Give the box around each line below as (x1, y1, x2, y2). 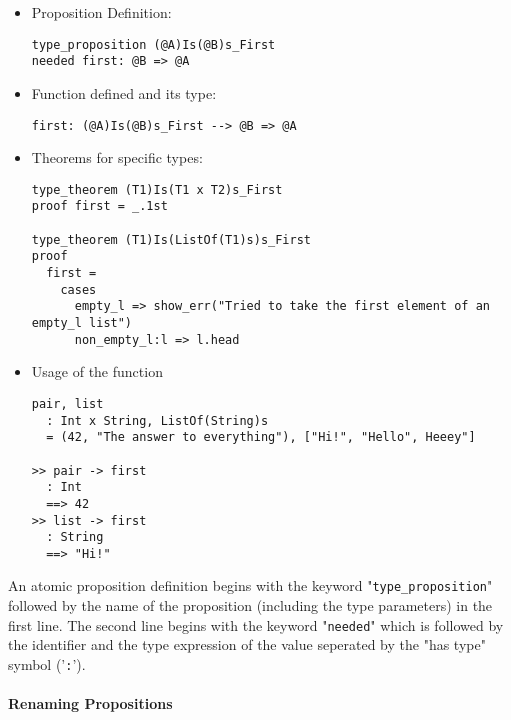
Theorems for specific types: (31, 147, 203, 168)
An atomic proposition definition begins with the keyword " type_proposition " (8, 575, 493, 596)
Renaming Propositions (8, 693, 173, 714)
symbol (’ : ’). (8, 653, 86, 674)
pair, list (31, 396, 104, 411)
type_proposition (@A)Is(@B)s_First (31, 37, 276, 52)
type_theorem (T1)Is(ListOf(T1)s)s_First (31, 232, 311, 247)
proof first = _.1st (31, 199, 168, 214)
